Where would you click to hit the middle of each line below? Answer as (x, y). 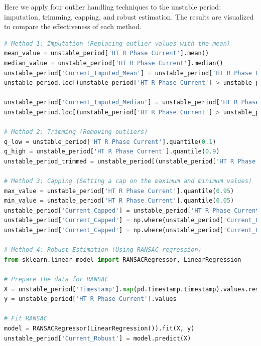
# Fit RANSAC (26, 319)
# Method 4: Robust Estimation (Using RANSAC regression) (103, 250)
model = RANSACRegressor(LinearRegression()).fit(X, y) (99, 328)
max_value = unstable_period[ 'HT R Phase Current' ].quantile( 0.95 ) (119, 191)
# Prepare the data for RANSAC (56, 280)
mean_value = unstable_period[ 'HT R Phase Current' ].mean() (107, 53)
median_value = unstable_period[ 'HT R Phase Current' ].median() (114, 63)
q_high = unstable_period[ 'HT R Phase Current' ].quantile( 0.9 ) (112, 152)
